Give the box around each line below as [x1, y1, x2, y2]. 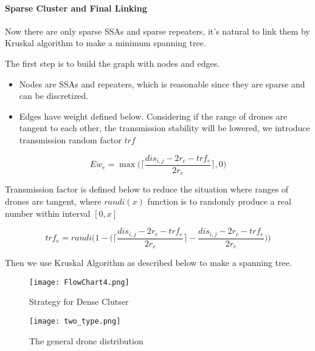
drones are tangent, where [5, 195, 102, 208]
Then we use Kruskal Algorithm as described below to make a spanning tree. [5, 256, 292, 269]
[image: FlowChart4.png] [29, 278, 130, 287]
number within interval [5, 206, 91, 219]
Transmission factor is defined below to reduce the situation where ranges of [5, 183, 289, 196]
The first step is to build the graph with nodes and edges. [5, 56, 220, 69]
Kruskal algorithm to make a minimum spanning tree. [5, 36, 206, 49]
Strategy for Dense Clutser [29, 295, 129, 308]
